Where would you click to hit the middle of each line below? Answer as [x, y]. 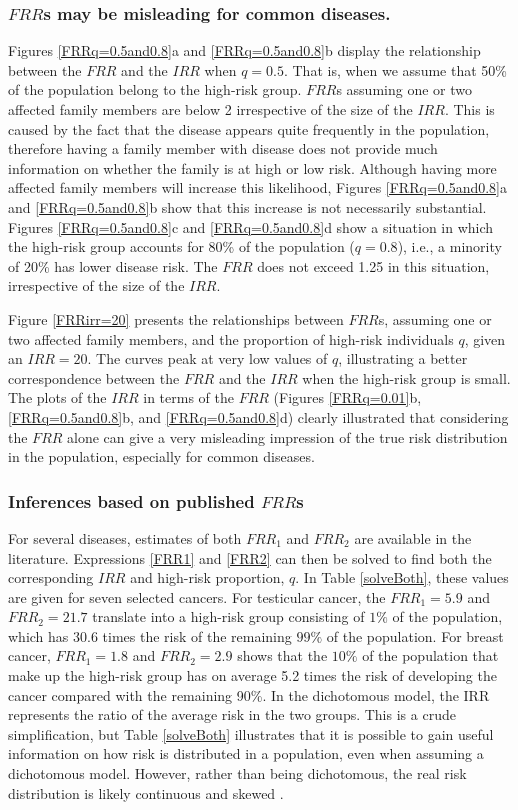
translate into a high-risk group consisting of [228, 616]
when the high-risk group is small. [406, 377]
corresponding [51, 577]
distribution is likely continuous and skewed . [146, 792]
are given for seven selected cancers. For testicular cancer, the [197, 596]
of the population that [430, 655]
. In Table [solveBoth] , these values [402, 577]
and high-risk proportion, [207, 577]
